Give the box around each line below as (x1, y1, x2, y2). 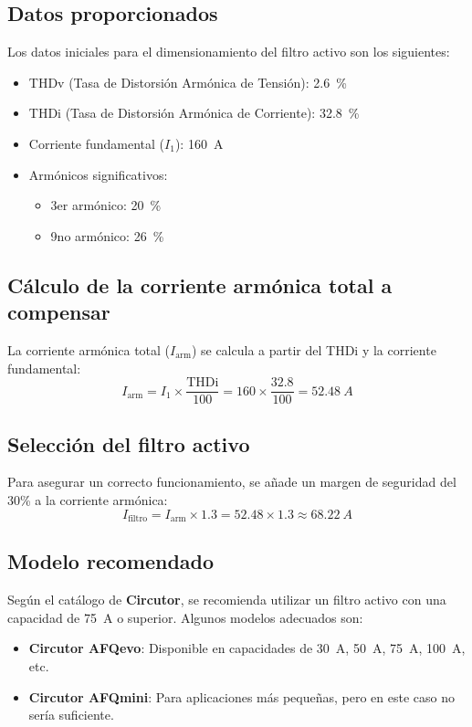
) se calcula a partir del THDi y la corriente (191, 340, 436, 359)
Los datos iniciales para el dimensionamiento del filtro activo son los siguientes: (7, 42, 450, 61)
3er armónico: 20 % (50, 195, 162, 215)
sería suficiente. (28, 705, 114, 724)
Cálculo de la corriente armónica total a (7, 270, 393, 299)
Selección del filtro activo (7, 429, 250, 458)
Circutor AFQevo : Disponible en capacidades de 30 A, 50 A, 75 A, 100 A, (28, 638, 466, 658)
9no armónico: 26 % (50, 226, 164, 245)
